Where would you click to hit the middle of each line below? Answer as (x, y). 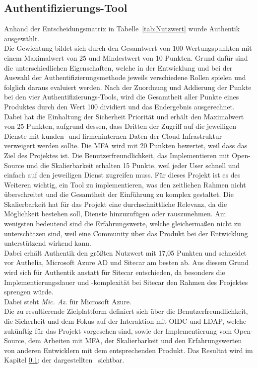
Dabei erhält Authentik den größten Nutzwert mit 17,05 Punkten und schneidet (126, 252)
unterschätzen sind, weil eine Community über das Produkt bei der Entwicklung (126, 233)
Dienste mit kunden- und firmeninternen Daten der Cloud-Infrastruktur (113, 136)
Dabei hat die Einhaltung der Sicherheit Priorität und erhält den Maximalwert (124, 116)
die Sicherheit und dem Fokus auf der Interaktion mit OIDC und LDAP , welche (125, 321)
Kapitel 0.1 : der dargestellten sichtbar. (64, 360)
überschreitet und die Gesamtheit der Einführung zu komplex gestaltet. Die (119, 194)
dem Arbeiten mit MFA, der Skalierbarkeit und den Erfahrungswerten (135, 340)
